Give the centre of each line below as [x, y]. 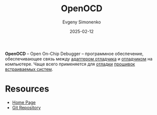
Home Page [24, 102]
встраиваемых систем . [29, 69]
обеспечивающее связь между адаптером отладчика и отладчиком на [79, 58]
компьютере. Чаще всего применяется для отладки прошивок [70, 64]
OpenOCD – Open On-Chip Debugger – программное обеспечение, [74, 54]
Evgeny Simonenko [82, 22]
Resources [27, 89]
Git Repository [26, 107]
